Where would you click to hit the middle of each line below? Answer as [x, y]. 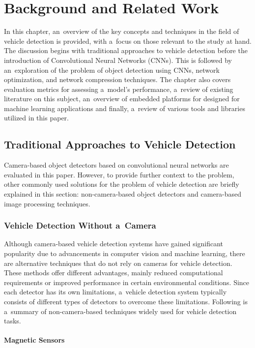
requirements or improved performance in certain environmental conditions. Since [127, 282]
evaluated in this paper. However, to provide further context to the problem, [119, 174]
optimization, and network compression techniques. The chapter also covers [117, 79]
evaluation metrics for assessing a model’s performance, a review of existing [119, 89]
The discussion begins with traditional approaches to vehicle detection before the [126, 50]
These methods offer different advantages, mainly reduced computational [113, 273]
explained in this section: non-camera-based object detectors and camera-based [123, 194]
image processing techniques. [47, 203]
